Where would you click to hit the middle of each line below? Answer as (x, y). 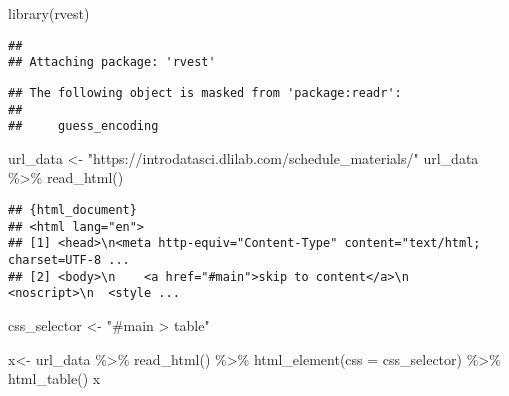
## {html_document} (72, 210)
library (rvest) (49, 13)
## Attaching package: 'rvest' (112, 62)
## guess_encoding (83, 126)
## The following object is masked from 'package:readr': (205, 92)
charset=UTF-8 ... (69, 260)
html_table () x (54, 378)
